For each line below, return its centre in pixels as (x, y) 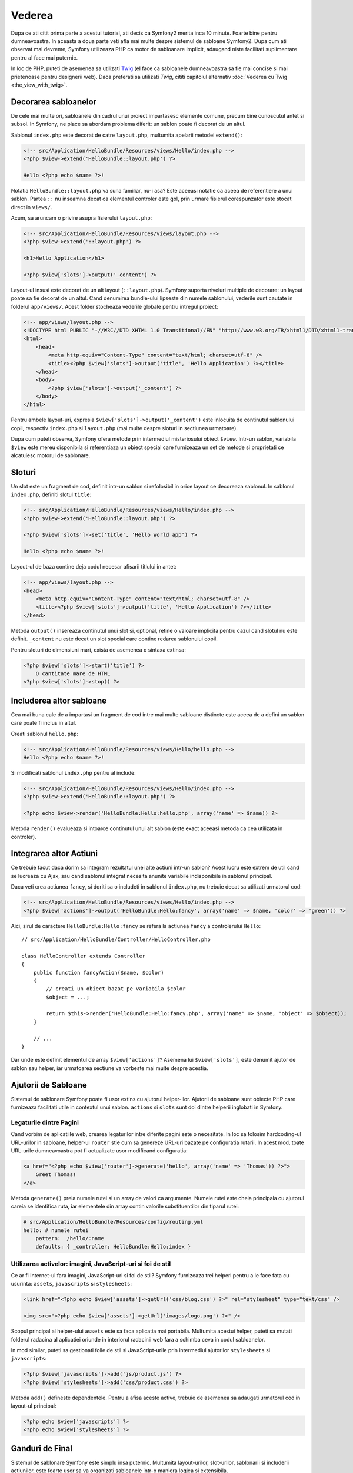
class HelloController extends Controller (84, 956)
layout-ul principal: (34, 1406)
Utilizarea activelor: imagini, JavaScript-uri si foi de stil (91, 1264)
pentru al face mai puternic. (44, 57)
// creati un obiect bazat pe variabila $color (116, 989)
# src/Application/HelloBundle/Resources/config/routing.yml (113, 1222)
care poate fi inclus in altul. (44, 723)
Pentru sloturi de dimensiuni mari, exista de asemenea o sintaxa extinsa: (99, 650)
